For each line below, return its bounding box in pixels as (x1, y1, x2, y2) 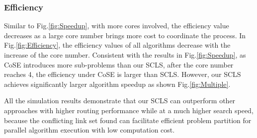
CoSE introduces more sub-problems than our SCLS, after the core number (4, 59, 234, 69)
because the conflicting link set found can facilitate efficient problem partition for (4, 115, 252, 125)
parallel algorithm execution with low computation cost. (4, 125, 175, 135)
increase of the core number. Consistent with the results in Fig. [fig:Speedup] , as (4, 50, 246, 60)
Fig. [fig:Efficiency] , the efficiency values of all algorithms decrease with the (4, 40, 231, 50)
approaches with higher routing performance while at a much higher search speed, (4, 105, 254, 115)
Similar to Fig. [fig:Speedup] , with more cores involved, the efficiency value (4, 20, 229, 31)
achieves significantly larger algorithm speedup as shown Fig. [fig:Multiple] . (4, 78, 231, 89)
